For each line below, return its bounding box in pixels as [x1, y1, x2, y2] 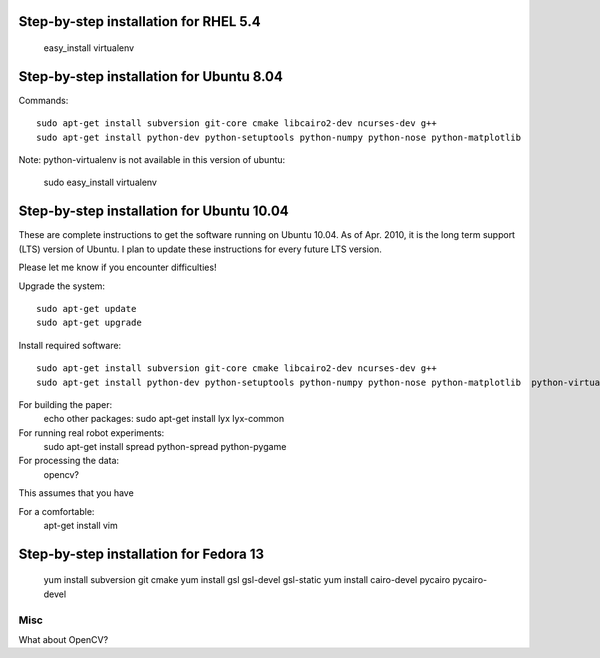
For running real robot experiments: [18, 426, 165, 439]
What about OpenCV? [18, 633, 109, 645]
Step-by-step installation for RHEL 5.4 [18, 13, 261, 30]
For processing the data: [18, 455, 120, 467]
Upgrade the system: [18, 280, 105, 292]
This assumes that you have [18, 487, 134, 499]
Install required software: [18, 339, 122, 351]
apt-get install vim [43, 520, 119, 532]
